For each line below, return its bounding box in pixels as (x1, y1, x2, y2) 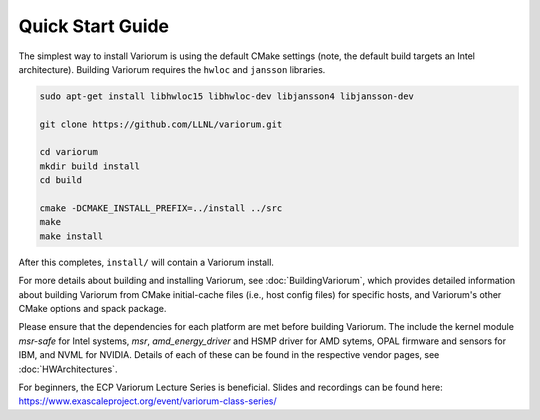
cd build (39, 175, 83, 186)
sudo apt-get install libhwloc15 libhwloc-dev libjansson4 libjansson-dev (39, 90, 415, 102)
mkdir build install (39, 160, 140, 172)
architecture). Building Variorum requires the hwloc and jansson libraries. (18, 63, 326, 75)
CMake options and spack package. (18, 302, 167, 314)
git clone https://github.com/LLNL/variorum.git (39, 118, 283, 130)
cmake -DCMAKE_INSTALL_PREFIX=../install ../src (39, 203, 283, 214)
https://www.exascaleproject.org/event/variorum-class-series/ (18, 395, 277, 407)
